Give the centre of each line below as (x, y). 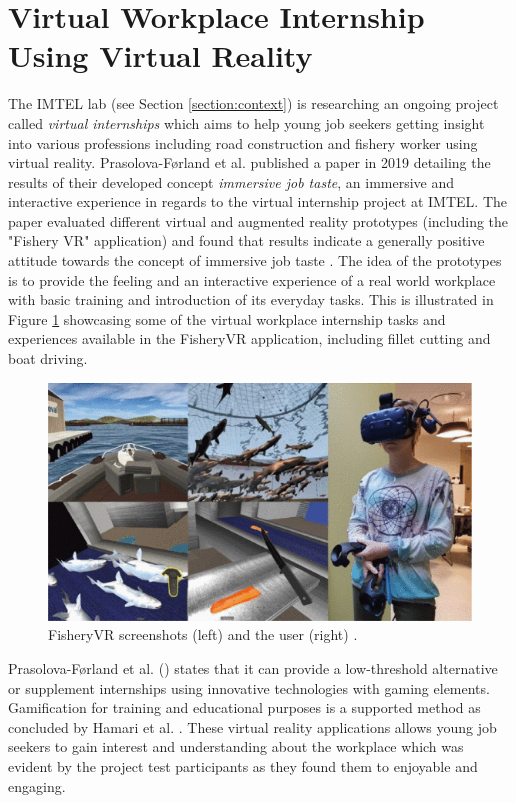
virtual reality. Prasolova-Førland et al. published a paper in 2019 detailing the (249, 162)
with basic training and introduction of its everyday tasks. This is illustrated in (251, 299)
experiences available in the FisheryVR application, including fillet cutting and (249, 338)
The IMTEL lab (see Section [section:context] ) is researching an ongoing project (253, 103)
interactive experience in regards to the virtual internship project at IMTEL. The (257, 201)
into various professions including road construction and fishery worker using (243, 142)
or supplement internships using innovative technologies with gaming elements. (249, 687)
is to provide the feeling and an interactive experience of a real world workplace (252, 279)
